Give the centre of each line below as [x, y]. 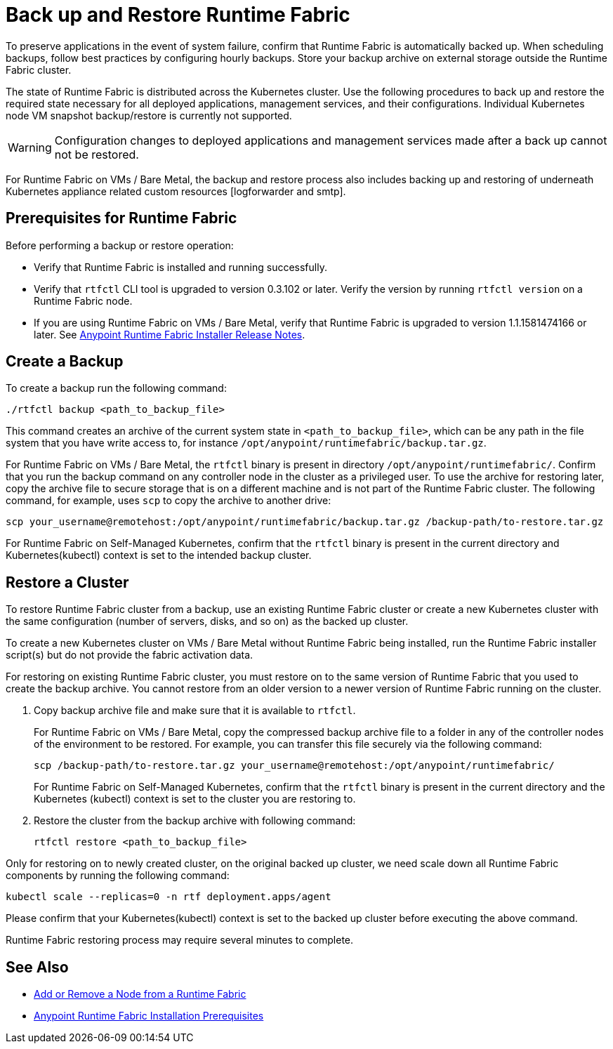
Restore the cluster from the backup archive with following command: [195, 821]
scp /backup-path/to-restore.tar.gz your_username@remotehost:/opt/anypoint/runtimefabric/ [294, 766]
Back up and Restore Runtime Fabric [178, 15]
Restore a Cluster [67, 582]
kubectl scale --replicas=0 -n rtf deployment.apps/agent [169, 897]
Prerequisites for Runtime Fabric [121, 218]
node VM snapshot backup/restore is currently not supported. [149, 115]
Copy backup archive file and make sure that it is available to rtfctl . [195, 711]
